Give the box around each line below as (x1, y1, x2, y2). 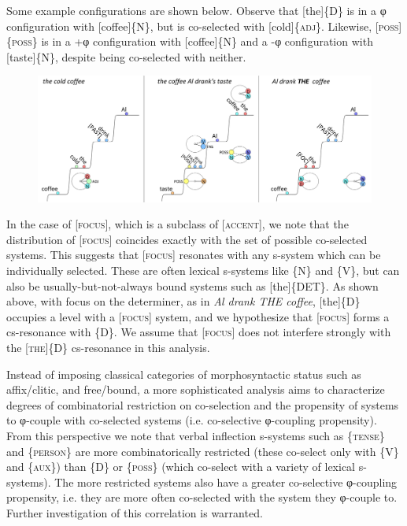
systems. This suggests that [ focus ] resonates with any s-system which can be (6, 246, 381, 263)
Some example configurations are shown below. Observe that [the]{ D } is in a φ (6, 2, 387, 18)
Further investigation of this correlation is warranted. (6, 504, 263, 520)
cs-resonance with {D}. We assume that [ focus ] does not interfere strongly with (6, 324, 391, 340)
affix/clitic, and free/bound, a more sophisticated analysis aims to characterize (6, 381, 385, 398)
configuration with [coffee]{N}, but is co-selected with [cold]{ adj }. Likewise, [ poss (6, 17, 399, 34)
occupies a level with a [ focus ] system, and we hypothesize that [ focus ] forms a (6, 308, 390, 324)
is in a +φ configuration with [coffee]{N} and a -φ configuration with (41, 33, 373, 50)
